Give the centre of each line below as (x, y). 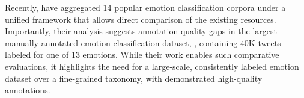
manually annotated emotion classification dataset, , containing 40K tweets (143, 42)
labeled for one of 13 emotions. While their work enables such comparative (142, 54)
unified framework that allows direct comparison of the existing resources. (141, 19)
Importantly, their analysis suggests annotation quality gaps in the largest (141, 31)
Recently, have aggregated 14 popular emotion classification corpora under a (145, 7)
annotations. (28, 90)
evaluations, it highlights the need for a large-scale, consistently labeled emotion (152, 66)
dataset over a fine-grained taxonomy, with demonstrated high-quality (134, 78)
